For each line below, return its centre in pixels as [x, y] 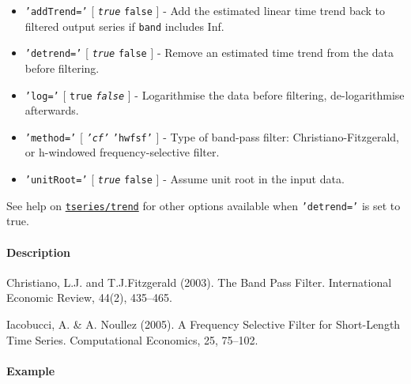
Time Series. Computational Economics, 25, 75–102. [132, 339]
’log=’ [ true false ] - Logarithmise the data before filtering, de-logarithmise [215, 94]
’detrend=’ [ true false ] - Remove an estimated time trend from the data [209, 53]
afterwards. [52, 110]
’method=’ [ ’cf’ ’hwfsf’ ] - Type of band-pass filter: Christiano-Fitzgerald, [212, 136]
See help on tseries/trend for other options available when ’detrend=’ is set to [204, 205]
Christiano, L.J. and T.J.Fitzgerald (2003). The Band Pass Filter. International [199, 282]
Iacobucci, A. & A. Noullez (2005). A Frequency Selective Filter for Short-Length [204, 324]
